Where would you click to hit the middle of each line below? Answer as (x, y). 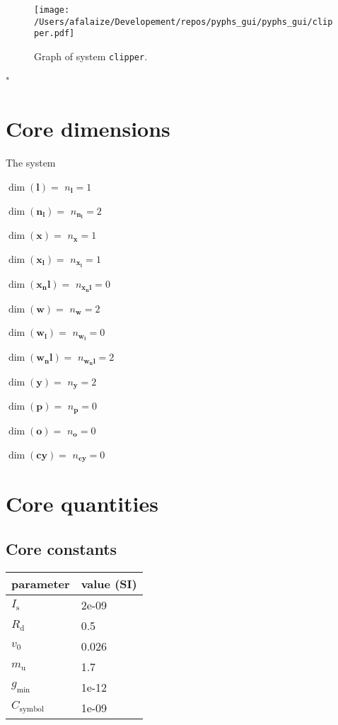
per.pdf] (54, 34)
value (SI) (109, 583)
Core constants (62, 548)
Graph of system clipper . (91, 56)
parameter (41, 583)
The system (31, 163)
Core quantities (82, 504)
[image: (52, 10)
